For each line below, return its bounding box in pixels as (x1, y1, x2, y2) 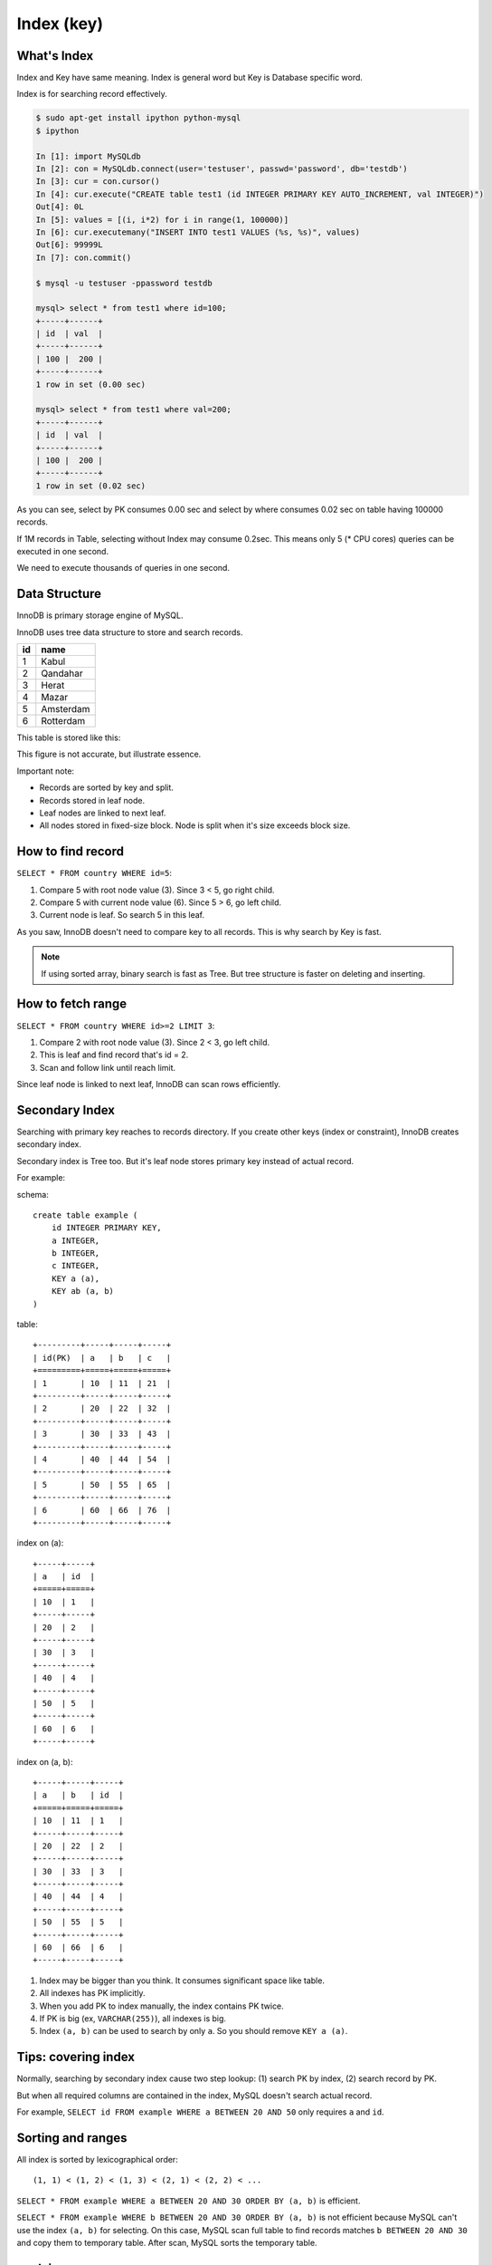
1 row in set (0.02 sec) (35, 480, 147, 491)
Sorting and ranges (16, 2130, 128, 2145)
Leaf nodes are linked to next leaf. (39, 807, 166, 818)
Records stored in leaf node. (39, 795, 145, 805)
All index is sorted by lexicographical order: (16, 2154, 178, 2164)
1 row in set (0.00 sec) (35, 379, 147, 390)
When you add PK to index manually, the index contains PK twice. (39, 2000, 284, 2011)
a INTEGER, (51, 1235, 100, 1246)
